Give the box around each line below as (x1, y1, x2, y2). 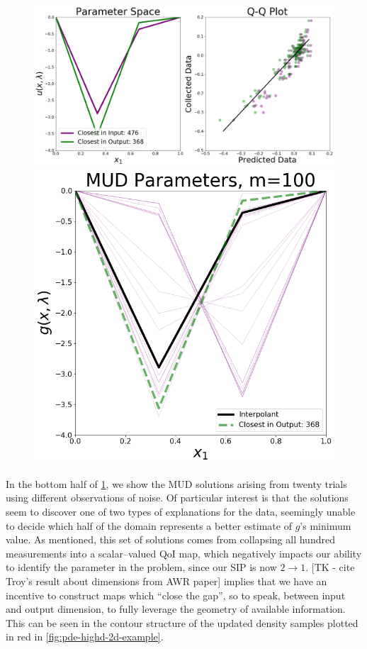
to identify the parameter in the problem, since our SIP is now (6, 560, 277, 575)
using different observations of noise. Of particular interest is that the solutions (6, 490, 349, 505)
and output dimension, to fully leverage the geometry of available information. (6, 601, 346, 616)
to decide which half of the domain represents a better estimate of (6, 518, 292, 533)
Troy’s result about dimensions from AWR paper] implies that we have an (6, 573, 327, 588)
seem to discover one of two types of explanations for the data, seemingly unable (6, 504, 356, 518)
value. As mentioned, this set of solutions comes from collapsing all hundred (6, 532, 335, 547)
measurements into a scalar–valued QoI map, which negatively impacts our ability (6, 545, 362, 560)
